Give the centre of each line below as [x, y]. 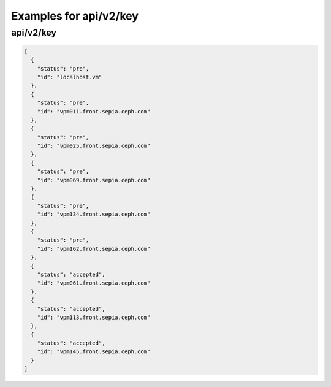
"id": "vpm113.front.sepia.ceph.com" [94, 317]
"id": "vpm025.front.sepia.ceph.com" [94, 146]
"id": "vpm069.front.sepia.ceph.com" [94, 180]
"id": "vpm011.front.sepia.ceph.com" [94, 111]
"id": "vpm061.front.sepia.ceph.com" [94, 283]
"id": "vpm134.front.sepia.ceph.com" [94, 214]
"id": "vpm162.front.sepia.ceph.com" [94, 249]
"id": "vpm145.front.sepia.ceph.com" [94, 352]
